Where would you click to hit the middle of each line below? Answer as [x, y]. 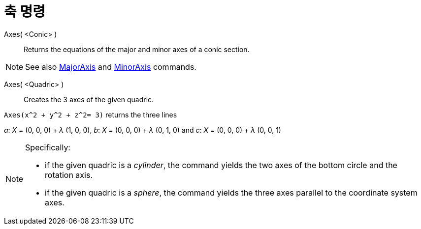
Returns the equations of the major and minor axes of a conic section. [137, 49]
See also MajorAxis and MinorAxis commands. [111, 67]
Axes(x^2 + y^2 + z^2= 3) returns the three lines [91, 114]
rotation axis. [69, 175]
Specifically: [48, 147]
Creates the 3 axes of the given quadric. [89, 99]
